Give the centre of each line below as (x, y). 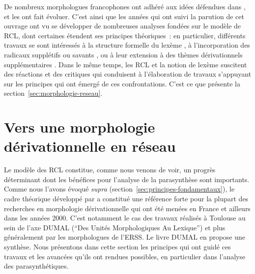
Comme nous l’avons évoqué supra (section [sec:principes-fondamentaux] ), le (119, 189)
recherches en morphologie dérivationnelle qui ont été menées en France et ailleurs (127, 208)
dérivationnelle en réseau (90, 146)
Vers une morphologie (80, 127)
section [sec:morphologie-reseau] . (53, 93)
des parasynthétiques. (36, 266)
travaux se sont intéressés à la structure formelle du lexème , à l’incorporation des (127, 45)
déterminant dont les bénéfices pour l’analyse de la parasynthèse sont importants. (127, 179)
